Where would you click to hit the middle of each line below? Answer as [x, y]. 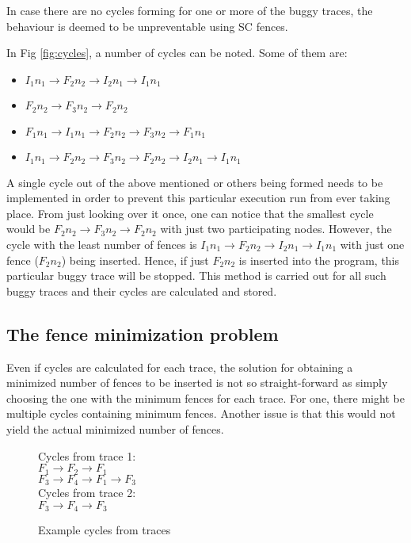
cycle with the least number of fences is [102, 244]
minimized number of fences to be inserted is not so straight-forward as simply [197, 382]
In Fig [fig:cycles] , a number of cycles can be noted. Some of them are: [177, 53]
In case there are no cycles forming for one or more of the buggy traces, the [190, 10]
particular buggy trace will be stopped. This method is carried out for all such [196, 275]
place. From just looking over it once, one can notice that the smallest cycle [190, 213]
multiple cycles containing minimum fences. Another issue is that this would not [201, 413]
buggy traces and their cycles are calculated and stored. [142, 291]
